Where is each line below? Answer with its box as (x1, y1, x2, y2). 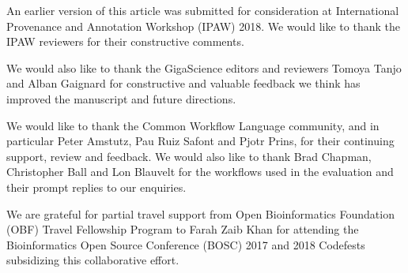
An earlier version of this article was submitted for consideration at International (6, 2, 399, 18)
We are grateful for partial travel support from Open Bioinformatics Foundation (6, 205, 395, 222)
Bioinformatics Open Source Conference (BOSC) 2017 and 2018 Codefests (6, 236, 365, 252)
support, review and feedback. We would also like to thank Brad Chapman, (6, 148, 372, 164)
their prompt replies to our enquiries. (6, 178, 187, 195)
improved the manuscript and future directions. (6, 90, 236, 107)
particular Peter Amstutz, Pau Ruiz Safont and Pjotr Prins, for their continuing (6, 133, 395, 149)
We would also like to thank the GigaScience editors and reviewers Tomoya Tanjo (6, 59, 402, 76)
